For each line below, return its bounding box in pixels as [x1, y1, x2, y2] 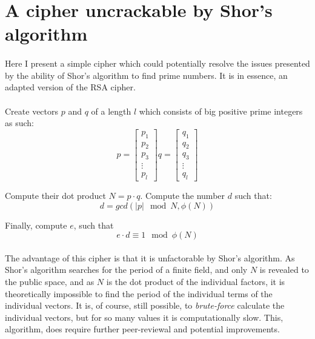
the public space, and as [5, 275, 94, 288]
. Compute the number [140, 189, 225, 202]
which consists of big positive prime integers [139, 104, 303, 117]
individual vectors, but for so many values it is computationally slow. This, [5, 310, 283, 323]
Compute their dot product [5, 189, 106, 202]
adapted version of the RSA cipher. [5, 81, 136, 93]
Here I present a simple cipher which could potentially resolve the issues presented [5, 57, 310, 70]
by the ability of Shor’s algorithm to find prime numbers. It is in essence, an [5, 69, 288, 81]
